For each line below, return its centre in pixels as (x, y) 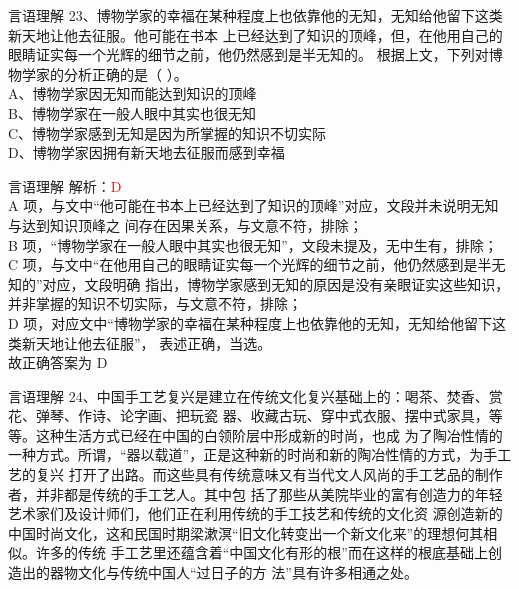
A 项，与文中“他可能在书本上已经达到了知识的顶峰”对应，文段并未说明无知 (253, 205)
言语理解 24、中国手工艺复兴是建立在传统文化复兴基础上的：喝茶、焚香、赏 (255, 395)
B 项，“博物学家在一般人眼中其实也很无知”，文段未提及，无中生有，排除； (253, 244)
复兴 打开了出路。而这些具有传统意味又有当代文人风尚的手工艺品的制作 (269, 474)
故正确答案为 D (58, 362)
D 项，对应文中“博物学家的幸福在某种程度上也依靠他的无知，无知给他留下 (250, 322)
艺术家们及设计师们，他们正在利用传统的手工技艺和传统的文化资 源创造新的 (255, 513)
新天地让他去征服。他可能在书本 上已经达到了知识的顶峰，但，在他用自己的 (255, 34)
